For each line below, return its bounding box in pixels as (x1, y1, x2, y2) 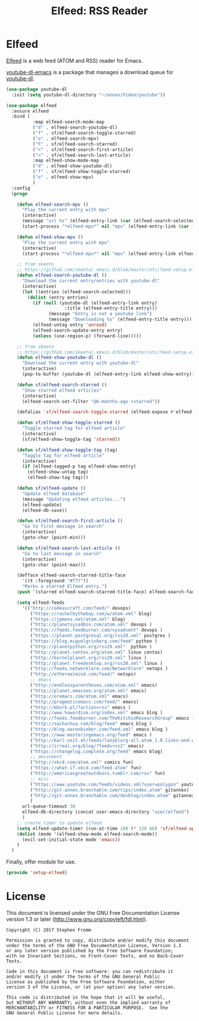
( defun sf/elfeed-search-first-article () (17, 518, 123, 524)
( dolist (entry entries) (27, 295, 89, 300)
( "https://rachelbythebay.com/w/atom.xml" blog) (30, 610, 152, 617)
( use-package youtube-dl (6, 86, 68, 92)
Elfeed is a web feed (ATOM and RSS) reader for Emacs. (6, 57, 143, 64)
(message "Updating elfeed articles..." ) (21, 496, 126, 502)
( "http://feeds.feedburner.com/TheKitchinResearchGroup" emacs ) (30, 715, 195, 721)
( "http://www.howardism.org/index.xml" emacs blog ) (30, 710, 163, 716)
